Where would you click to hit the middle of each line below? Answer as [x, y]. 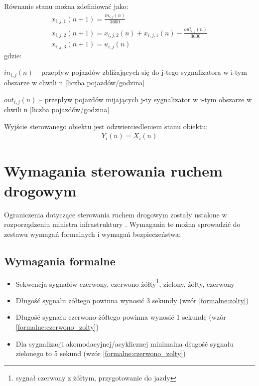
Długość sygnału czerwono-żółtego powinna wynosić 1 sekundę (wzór [121, 317]
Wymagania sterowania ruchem [113, 171]
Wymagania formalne [60, 261]
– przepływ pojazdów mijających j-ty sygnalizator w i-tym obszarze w [145, 99]
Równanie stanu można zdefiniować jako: [66, 6]
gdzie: [13, 55]
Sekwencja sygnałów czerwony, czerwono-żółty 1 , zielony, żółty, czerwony [125, 283]
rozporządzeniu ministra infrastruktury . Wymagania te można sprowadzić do [122, 224]
